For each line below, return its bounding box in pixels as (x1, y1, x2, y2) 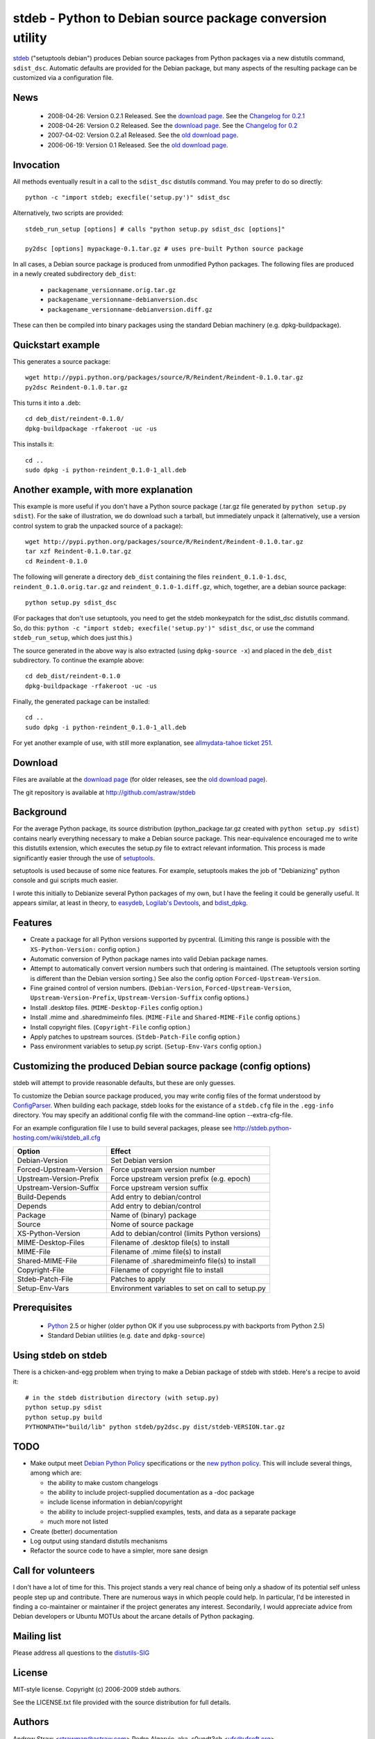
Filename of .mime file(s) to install (110, 1247, 222, 1256)
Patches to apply (110, 1274, 166, 1283)
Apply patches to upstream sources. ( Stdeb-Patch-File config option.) (30, 1033, 240, 1041)
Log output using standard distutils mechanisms (30, 1537, 168, 1545)
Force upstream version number (110, 1164, 215, 1174)
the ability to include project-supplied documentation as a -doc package (47, 1489, 255, 1496)
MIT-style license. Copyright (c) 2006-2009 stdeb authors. (12, 1685, 181, 1694)
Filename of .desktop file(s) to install (110, 1237, 230, 1247)
